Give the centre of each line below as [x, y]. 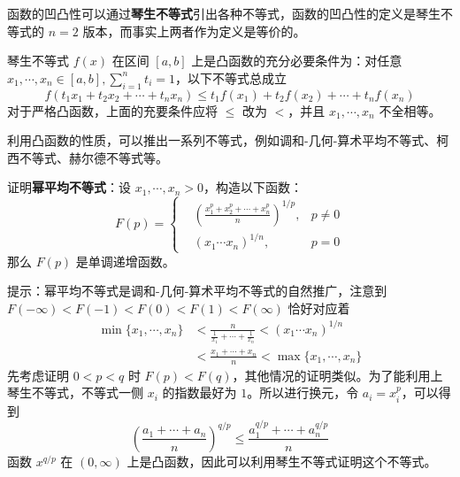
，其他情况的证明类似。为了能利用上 [337, 375]
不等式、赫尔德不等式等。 [93, 157]
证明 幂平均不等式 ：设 [69, 187]
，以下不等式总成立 [230, 77]
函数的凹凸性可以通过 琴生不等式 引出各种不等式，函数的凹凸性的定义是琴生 [224, 13]
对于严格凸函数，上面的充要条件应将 [112, 110]
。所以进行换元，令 [303, 392]
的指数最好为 [199, 392]
